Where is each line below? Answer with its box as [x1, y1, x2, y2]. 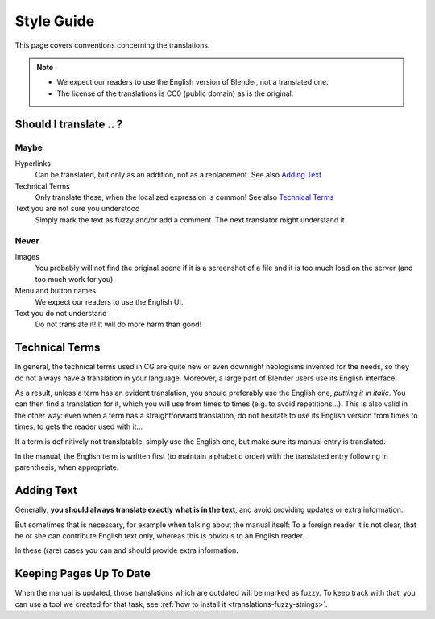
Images [14, 251, 40, 261]
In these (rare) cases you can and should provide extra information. [14, 546, 239, 555]
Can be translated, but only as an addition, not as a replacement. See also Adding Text [35, 170, 322, 180]
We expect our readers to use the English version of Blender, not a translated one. [56, 77, 329, 87]
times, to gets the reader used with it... [14, 422, 143, 431]
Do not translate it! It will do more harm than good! [35, 319, 202, 330]
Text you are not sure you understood [14, 204, 140, 214]
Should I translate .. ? [14, 117, 123, 131]
